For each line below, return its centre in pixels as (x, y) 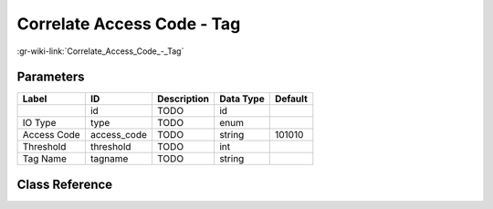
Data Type (242, 99)
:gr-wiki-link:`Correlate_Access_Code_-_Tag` (100, 51)
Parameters (51, 77)
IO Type (39, 123)
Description (183, 99)
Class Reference (65, 184)
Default (291, 99)
